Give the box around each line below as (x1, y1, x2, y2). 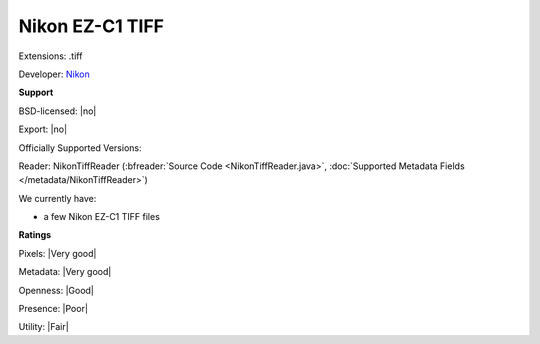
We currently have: (18, 192, 97, 204)
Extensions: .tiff (18, 50, 83, 62)
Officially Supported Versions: (18, 141, 142, 154)
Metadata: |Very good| (18, 266, 112, 278)
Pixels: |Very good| (18, 247, 97, 259)
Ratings (18, 229, 52, 241)
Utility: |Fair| (18, 321, 69, 333)
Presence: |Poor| (18, 303, 89, 315)
